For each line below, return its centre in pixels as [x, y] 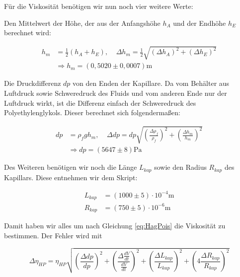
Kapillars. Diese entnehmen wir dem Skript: [71, 177]
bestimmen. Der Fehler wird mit [53, 235]
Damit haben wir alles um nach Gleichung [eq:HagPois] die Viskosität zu [115, 226]
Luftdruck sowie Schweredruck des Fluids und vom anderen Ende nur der [116, 93]
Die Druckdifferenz [33, 83]
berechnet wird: [28, 33]
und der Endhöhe [200, 23]
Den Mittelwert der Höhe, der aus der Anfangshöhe [82, 23]
